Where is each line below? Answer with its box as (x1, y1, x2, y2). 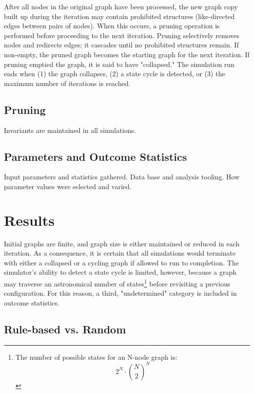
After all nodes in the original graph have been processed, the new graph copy (4, 1, 238, 11)
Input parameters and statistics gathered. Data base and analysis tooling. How (4, 172, 240, 182)
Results (4, 210, 55, 230)
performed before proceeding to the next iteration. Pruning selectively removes (4, 30, 240, 40)
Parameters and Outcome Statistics (4, 149, 187, 164)
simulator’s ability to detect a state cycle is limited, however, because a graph (4, 267, 237, 277)
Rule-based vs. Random (4, 321, 126, 336)
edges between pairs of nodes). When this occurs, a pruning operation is (4, 21, 220, 31)
